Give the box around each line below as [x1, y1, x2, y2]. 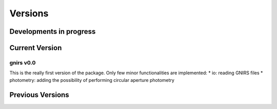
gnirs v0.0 [9, 59, 36, 66]
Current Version [9, 43, 62, 52]
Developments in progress [9, 27, 96, 36]
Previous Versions [9, 90, 69, 99]
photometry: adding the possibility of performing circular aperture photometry [9, 77, 174, 83]
